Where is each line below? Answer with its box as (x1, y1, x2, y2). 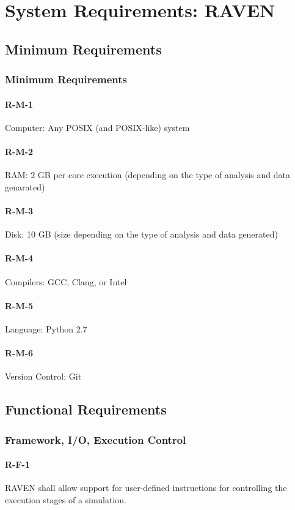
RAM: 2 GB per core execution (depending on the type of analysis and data (5, 168, 291, 181)
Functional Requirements (5, 400, 167, 419)
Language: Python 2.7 (5, 322, 87, 335)
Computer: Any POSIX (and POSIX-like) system (5, 121, 190, 133)
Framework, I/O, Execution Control (5, 432, 186, 447)
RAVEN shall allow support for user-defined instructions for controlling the (5, 481, 287, 494)
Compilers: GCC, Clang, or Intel (5, 275, 127, 288)
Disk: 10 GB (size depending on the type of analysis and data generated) (5, 228, 278, 241)
